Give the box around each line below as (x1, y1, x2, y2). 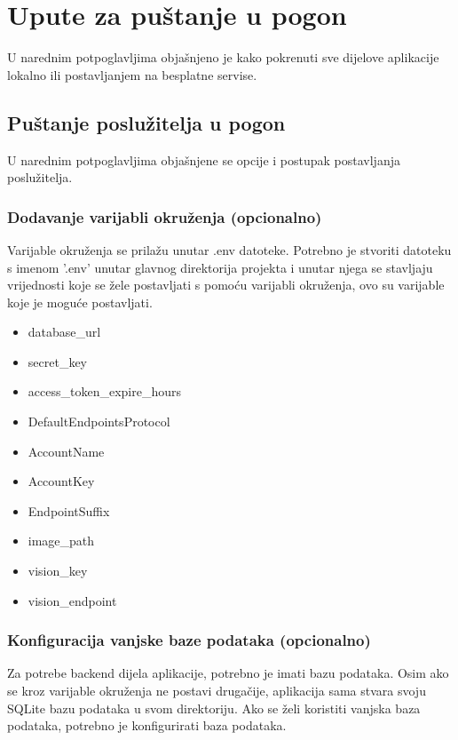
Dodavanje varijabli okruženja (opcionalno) (7, 205, 322, 227)
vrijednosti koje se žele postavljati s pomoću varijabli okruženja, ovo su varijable (7, 275, 445, 294)
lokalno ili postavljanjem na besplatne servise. (7, 65, 257, 84)
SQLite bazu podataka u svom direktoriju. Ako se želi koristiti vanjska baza (7, 698, 421, 717)
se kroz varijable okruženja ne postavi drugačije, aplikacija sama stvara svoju (7, 681, 426, 700)
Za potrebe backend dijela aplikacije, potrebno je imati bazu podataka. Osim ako (7, 664, 449, 682)
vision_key (28, 561, 88, 580)
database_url (28, 322, 101, 341)
